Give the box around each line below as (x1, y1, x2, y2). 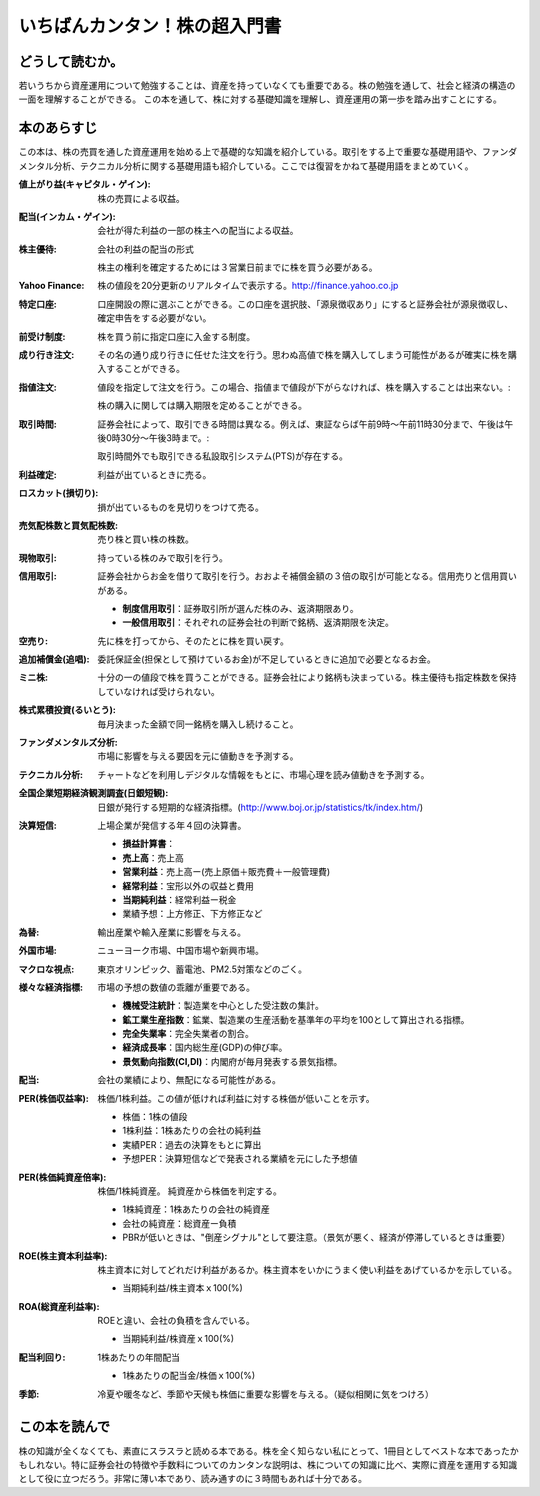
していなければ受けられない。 (97, 685, 220, 697)
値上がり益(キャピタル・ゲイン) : (18, 178, 151, 190)
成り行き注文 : (18, 349, 75, 361)
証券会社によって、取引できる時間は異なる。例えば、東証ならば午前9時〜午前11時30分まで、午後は (97, 418, 505, 430)
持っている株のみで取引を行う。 (97, 551, 229, 564)
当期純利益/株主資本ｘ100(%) (122, 1282, 244, 1294)
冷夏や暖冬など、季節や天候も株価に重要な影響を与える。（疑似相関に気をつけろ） (97, 1388, 434, 1400)
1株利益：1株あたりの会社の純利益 (122, 1125, 262, 1137)
